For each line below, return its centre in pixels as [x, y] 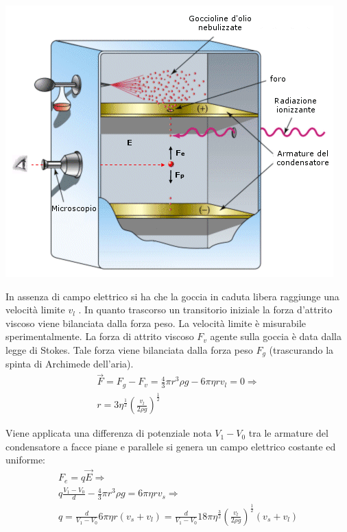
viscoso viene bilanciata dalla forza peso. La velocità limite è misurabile [156, 323]
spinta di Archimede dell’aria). [70, 364]
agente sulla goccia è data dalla [276, 336]
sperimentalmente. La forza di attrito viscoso [100, 336]
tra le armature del [288, 433]
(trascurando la [301, 349]
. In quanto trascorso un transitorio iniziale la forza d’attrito [205, 310]
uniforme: [26, 460]
